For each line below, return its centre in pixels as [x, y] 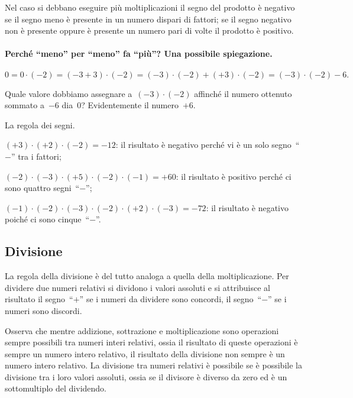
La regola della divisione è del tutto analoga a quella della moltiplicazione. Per [147, 276]
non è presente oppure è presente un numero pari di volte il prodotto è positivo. [149, 30]
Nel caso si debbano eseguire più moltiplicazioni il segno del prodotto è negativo [150, 7]
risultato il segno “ [39, 299]
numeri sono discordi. [43, 310]
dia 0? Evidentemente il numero [120, 105]
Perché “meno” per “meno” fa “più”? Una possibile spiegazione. [139, 54]
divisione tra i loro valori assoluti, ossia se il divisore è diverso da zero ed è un [146, 376]
